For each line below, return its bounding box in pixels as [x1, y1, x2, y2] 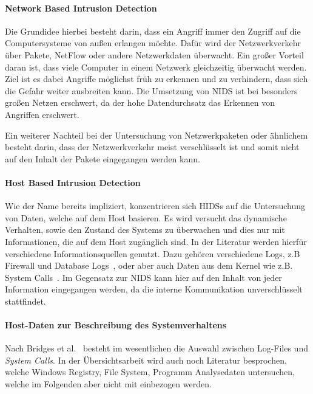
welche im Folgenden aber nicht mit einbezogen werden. [5, 378, 212, 390]
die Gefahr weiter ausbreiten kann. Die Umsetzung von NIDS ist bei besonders [5, 84, 298, 97]
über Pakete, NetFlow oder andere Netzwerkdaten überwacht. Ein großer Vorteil [5, 48, 304, 61]
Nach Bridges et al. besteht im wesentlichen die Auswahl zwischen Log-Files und [5, 342, 308, 354]
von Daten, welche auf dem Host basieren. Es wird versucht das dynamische [5, 211, 287, 224]
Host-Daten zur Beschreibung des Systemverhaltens [5, 319, 227, 331]
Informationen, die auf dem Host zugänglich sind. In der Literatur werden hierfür [5, 235, 307, 247]
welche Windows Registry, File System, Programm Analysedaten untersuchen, [5, 365, 295, 378]
